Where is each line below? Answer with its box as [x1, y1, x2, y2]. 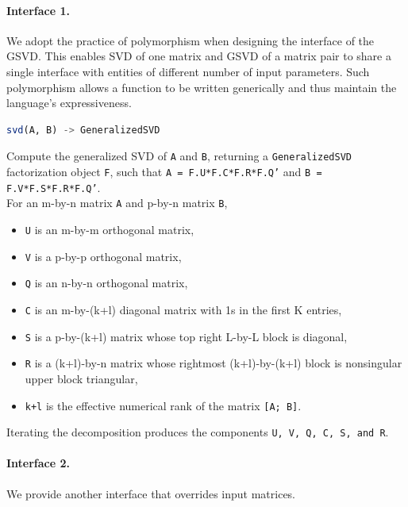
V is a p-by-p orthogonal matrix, [25, 248, 182, 264]
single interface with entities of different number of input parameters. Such [6, 63, 370, 79]
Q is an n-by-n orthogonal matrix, [25, 275, 188, 291]
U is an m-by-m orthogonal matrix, [25, 221, 194, 237]
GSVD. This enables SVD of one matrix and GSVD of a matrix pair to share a [6, 48, 391, 64]
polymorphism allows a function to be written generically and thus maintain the [6, 79, 397, 95]
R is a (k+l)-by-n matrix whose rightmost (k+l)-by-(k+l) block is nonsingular [25, 355, 402, 371]
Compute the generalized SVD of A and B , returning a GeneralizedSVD [6, 148, 352, 164]
